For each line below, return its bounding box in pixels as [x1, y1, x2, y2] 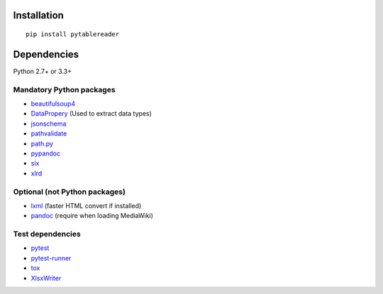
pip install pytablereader [26, 31, 120, 38]
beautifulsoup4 [30, 99, 76, 108]
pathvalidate [30, 129, 67, 138]
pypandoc [30, 149, 60, 158]
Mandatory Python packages [13, 85, 116, 94]
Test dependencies [13, 229, 81, 239]
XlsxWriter [30, 273, 62, 282]
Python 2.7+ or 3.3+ [13, 67, 72, 75]
